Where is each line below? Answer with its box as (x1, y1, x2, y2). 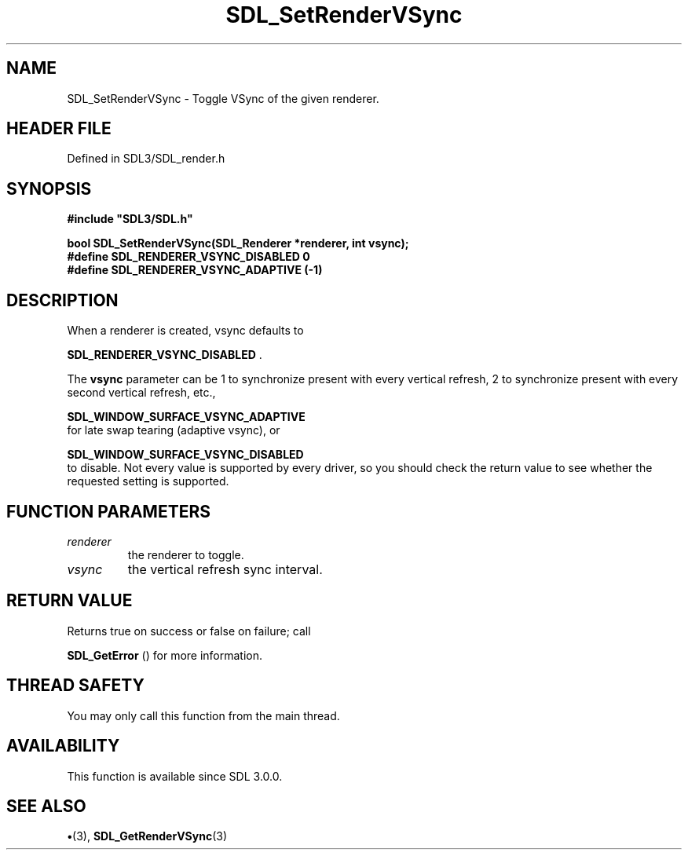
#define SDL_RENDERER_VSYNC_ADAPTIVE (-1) (67, 263, 323, 277)
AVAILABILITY (6, 736, 120, 756)
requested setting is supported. (67, 474, 229, 488)
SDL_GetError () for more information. (67, 648, 263, 662)
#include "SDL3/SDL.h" (67, 212, 193, 226)
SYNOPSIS (6, 178, 92, 199)
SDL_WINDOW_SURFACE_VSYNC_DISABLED (67, 448, 304, 462)
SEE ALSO (6, 796, 86, 816)
